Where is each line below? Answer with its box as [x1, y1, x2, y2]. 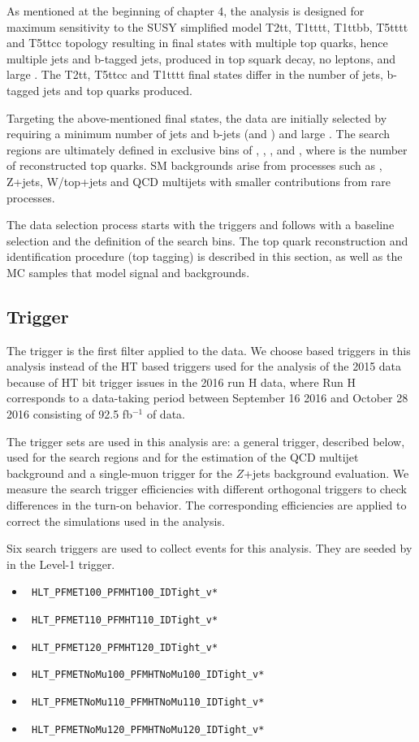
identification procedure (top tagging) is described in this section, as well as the [6, 248, 403, 265]
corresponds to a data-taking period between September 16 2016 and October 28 [6, 389, 408, 406]
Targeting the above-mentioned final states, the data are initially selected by [6, 109, 387, 126]
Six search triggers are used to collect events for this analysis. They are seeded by [6, 540, 413, 557]
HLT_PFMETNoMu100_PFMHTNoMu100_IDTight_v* [31, 669, 265, 681]
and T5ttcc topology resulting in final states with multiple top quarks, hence [6, 34, 388, 51]
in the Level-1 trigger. [6, 555, 115, 572]
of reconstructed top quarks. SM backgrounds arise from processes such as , [6, 157, 382, 174]
